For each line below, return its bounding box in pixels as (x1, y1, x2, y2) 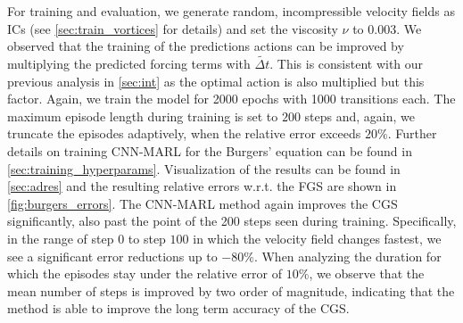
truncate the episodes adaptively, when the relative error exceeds (7, 124, 361, 143)
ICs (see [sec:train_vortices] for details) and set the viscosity (7, 19, 338, 37)
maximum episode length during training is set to (7, 106, 278, 125)
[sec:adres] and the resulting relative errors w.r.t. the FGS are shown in (7, 177, 397, 195)
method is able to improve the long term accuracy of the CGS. (7, 299, 350, 318)
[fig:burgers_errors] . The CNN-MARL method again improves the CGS (7, 194, 398, 212)
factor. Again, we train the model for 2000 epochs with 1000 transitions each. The (7, 89, 456, 108)
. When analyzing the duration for (253, 246, 442, 265)
